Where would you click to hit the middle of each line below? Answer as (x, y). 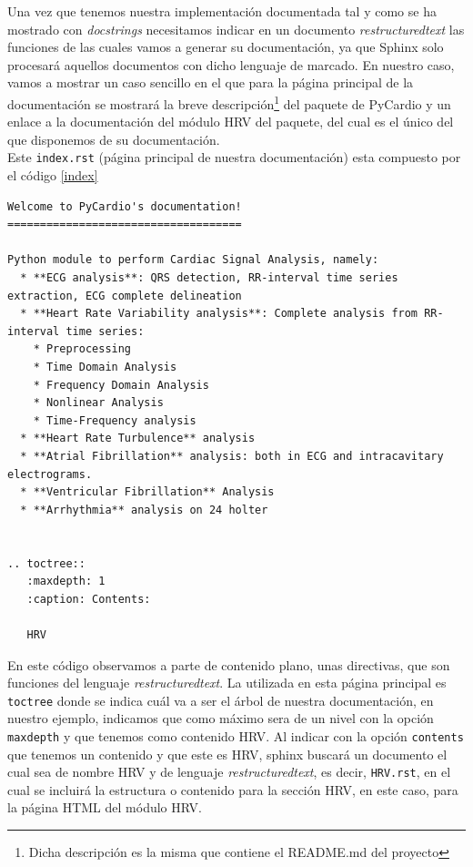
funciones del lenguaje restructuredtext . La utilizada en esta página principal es (227, 683)
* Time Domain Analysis (105, 367)
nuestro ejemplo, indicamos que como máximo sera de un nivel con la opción (221, 718)
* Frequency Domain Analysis (121, 385)
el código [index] (53, 175)
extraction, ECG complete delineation (125, 296)
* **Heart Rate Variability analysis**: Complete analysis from (219, 314)
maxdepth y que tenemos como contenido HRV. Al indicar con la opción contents (236, 735)
